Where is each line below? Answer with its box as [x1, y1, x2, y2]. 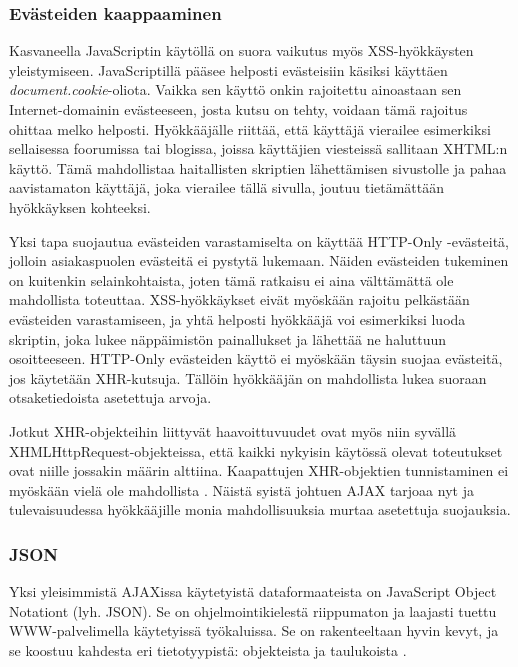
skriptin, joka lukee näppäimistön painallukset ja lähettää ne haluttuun [9, 328, 447, 349]
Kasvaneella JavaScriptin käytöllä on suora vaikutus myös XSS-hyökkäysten [9, 40, 474, 61]
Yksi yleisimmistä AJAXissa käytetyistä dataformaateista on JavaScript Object [9, 581, 497, 602]
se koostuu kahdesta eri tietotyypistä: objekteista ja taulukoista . [9, 639, 407, 660]
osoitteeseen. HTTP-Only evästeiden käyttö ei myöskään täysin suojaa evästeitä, [9, 348, 503, 369]
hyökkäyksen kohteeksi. [9, 196, 151, 217]
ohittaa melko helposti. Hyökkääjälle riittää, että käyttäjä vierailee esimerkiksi [9, 118, 491, 139]
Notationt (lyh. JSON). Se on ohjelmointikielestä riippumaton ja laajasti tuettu [9, 600, 497, 621]
